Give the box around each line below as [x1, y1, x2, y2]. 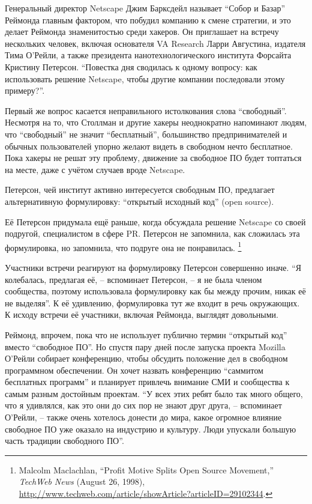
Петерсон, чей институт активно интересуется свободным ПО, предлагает [5, 183, 275, 196]
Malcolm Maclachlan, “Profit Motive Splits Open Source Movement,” [19, 463, 274, 476]
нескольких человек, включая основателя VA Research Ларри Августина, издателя [5, 37, 306, 49]
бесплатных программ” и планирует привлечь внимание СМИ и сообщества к [5, 375, 290, 388]
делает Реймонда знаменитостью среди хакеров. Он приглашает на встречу [5, 25, 279, 38]
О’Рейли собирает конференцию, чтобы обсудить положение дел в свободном [5, 352, 288, 365]
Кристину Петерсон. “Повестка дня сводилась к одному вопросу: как [5, 60, 257, 73]
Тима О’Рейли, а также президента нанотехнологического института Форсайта [5, 49, 292, 61]
